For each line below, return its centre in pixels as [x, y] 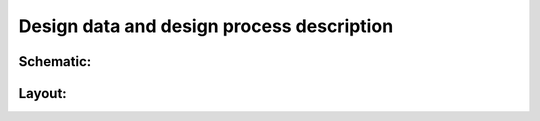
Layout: [42, 93]
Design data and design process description [206, 26]
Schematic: [55, 61]
